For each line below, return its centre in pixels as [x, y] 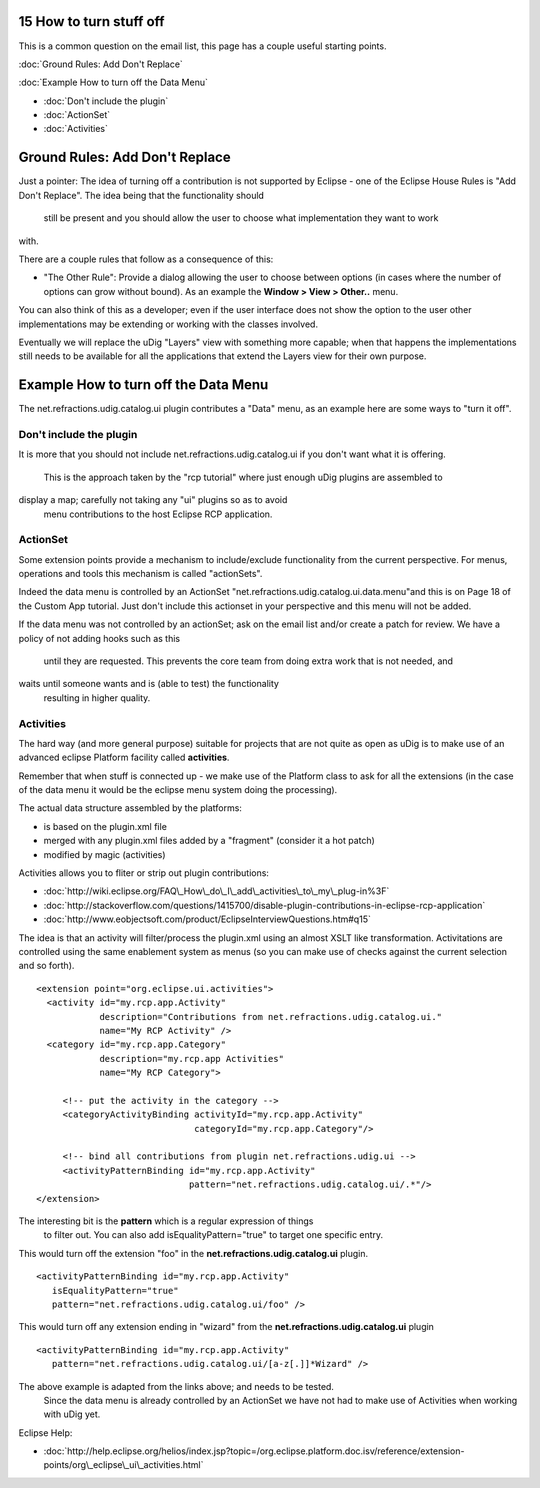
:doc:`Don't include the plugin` [106, 101]
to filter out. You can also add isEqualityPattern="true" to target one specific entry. [213, 1235]
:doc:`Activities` [76, 129]
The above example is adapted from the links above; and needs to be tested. [176, 1386]
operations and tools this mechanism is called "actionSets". [140, 574]
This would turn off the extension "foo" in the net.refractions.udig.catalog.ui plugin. [193, 1253]
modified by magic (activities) [104, 854]
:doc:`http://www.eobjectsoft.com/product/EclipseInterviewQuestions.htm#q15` [207, 919]
